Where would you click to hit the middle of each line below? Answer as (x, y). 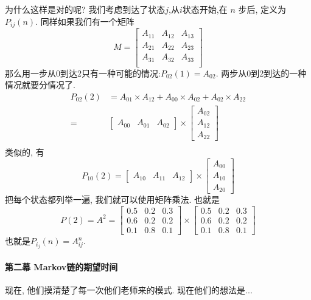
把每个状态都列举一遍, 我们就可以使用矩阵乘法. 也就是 (113, 199)
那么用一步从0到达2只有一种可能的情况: (83, 73)
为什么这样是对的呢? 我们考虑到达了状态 (85, 9)
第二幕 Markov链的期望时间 (61, 266)
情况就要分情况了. (40, 85)
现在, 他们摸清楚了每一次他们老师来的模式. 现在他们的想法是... (129, 289)
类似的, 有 (25, 152)
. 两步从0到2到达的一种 (261, 73)
